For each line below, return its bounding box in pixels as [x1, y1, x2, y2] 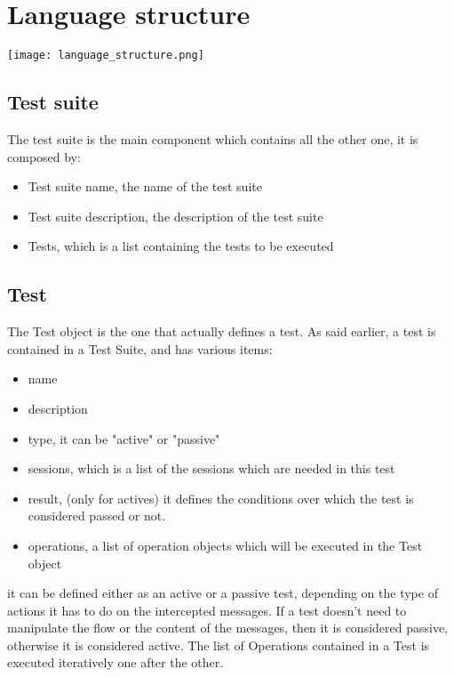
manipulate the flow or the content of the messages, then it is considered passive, [7, 618, 449, 637]
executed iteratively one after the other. [7, 653, 224, 672]
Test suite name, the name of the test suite [28, 177, 262, 196]
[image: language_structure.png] [7, 49, 204, 62]
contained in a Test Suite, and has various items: [7, 339, 273, 358]
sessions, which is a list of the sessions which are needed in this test [28, 459, 395, 478]
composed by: [7, 147, 81, 165]
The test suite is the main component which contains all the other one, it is [7, 129, 418, 148]
